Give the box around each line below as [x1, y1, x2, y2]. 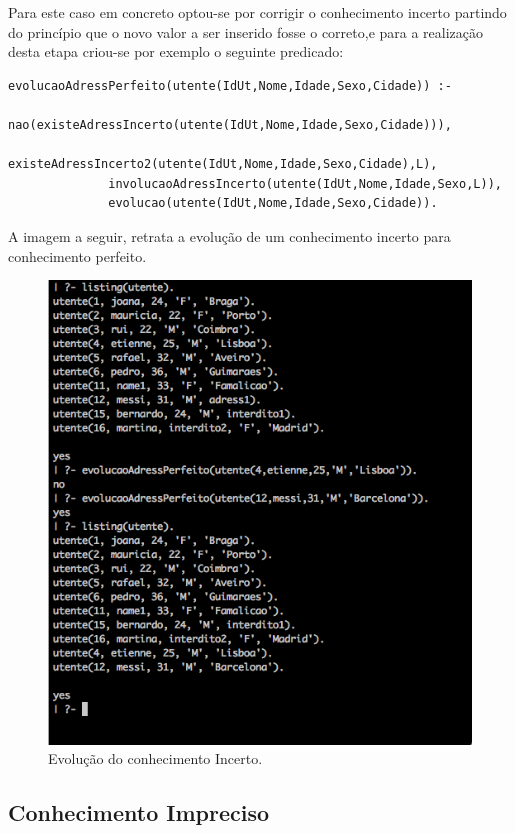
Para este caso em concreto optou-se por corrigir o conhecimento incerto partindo [8, 2, 507, 22]
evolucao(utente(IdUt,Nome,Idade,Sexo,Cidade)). [108, 196, 438, 211]
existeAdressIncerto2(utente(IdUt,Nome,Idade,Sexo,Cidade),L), [8, 157, 438, 172]
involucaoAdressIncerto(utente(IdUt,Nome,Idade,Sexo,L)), [108, 176, 502, 191]
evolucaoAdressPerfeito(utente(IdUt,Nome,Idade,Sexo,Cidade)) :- [8, 78, 452, 93]
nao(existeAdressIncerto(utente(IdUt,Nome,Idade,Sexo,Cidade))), [8, 117, 452, 132]
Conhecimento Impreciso [8, 797, 270, 828]
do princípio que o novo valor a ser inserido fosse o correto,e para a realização [8, 21, 484, 42]
